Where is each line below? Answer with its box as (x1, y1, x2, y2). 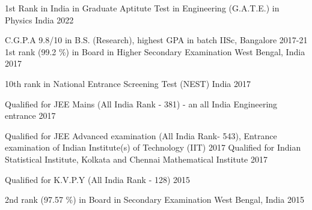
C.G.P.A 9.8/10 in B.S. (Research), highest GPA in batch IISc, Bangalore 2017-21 (5, 34, 308, 46)
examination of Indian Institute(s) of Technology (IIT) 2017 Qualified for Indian (5, 141, 301, 154)
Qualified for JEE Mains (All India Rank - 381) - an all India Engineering (5, 97, 278, 110)
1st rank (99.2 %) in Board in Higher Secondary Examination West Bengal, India (5, 45, 305, 58)
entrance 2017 (5, 109, 56, 122)
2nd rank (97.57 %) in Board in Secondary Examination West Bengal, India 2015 (5, 193, 304, 206)
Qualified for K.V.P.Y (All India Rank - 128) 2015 (5, 173, 191, 185)
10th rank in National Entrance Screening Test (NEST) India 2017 (5, 77, 251, 89)
